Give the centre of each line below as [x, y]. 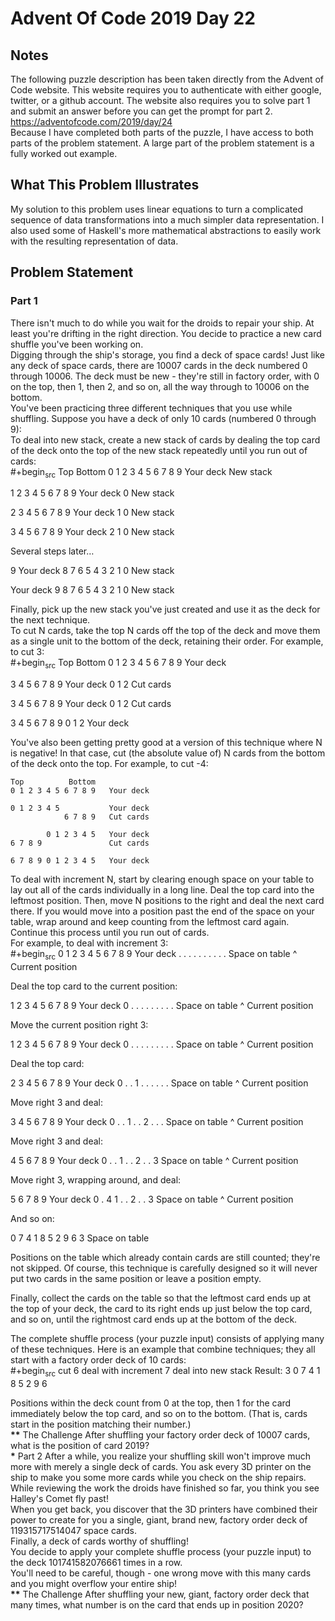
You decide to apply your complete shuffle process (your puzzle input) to [161, 1551]
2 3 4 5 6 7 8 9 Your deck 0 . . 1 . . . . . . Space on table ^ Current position [159, 1083]
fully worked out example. [64, 153]
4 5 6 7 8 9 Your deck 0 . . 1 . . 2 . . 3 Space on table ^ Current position [154, 1160]
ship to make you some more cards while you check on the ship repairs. [158, 1477]
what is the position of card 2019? [80, 1445]
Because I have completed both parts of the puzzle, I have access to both [162, 132]
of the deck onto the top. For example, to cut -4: [109, 764]
